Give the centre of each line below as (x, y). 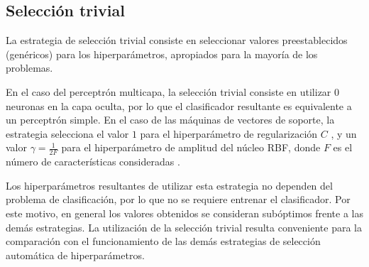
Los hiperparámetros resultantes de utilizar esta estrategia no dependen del (169, 185)
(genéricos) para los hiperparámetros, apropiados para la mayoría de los (162, 54)
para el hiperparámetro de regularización (229, 133)
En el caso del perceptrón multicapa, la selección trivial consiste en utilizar (169, 91)
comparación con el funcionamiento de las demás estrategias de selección (163, 241)
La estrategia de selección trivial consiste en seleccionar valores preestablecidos (177, 40)
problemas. (29, 68)
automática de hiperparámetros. (75, 255)
